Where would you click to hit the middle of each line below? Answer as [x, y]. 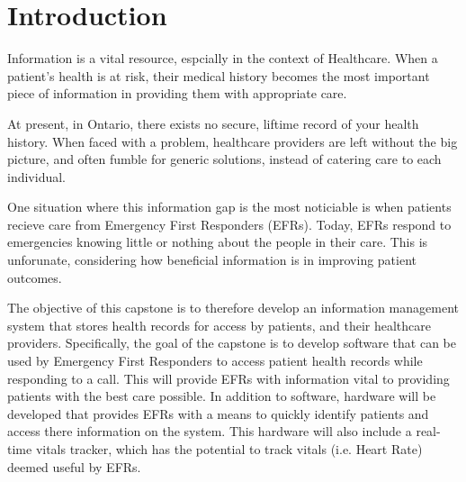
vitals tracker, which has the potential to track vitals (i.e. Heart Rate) [229, 449]
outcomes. [35, 277]
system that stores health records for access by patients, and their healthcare [219, 325]
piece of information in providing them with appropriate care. [177, 93]
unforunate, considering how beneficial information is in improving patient [212, 260]
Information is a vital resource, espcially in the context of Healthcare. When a [223, 58]
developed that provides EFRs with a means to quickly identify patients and [218, 413]
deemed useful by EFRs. [74, 466]
